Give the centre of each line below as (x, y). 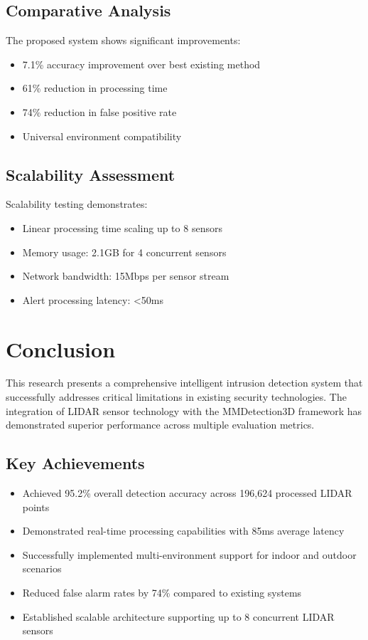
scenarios (42, 568)
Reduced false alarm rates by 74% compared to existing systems (162, 593)
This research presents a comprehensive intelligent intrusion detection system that (184, 383)
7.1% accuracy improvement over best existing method (141, 64)
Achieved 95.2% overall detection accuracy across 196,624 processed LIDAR (187, 493)
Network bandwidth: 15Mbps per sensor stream (126, 276)
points (36, 507)
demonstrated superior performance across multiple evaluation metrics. (160, 425)
